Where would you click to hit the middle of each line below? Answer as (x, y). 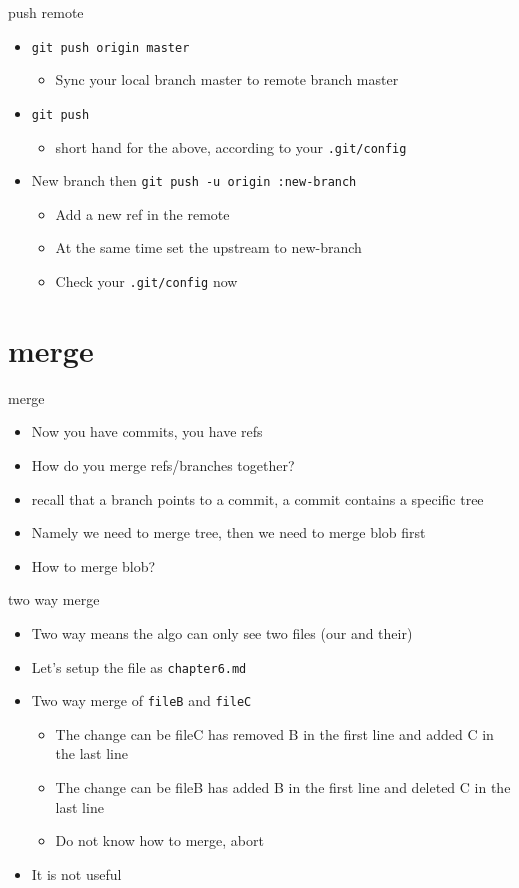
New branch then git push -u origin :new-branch (194, 180)
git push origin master (110, 47)
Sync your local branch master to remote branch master (227, 79)
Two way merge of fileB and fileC (141, 700)
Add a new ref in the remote (142, 213)
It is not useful (76, 873)
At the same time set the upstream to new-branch (208, 247)
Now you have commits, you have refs (147, 431)
